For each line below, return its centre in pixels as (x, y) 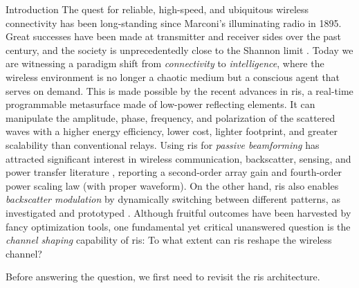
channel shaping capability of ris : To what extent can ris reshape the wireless (169, 240)
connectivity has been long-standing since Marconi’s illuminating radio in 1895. (174, 22)
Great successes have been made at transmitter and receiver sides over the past (174, 36)
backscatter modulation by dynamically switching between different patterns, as (173, 199)
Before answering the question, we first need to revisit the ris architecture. (163, 277)
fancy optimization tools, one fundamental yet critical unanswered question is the (178, 226)
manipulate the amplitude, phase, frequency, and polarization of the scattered (171, 117)
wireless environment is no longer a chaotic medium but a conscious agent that (173, 76)
